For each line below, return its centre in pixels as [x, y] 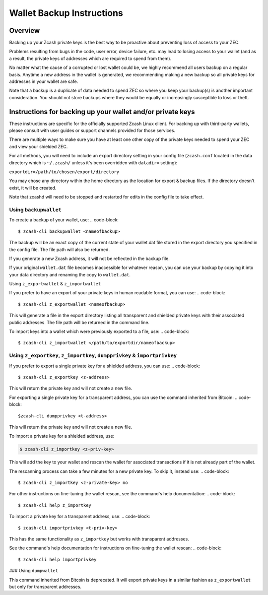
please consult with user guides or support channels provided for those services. [92, 131]
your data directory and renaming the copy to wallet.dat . [70, 274]
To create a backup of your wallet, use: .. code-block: [64, 220]
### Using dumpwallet [33, 571]
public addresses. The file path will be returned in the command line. [79, 322]
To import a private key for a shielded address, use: [62, 436]
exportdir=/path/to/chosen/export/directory [64, 172]
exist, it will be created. [33, 188]
